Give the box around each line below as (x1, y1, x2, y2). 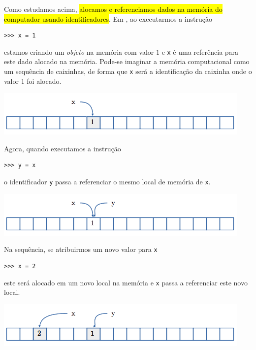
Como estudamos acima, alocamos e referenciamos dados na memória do (4, 4, 223, 14)
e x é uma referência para (161, 46, 239, 57)
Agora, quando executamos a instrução (4, 143, 121, 153)
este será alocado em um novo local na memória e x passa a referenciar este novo (4, 277, 248, 287)
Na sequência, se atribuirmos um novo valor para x (4, 244, 158, 254)
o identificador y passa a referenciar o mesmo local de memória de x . (4, 176, 211, 187)
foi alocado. (27, 75, 62, 86)
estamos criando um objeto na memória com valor (4, 46, 154, 57)
